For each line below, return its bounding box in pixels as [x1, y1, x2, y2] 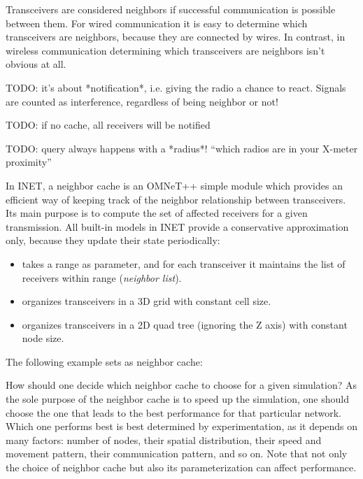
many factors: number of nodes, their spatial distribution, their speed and [6, 432, 322, 447]
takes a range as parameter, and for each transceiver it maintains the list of [22, 256, 346, 271]
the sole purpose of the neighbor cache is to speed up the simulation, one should [6, 392, 349, 406]
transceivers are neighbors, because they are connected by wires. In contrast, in [6, 29, 346, 44]
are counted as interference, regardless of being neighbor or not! [6, 94, 278, 108]
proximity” [6, 155, 52, 169]
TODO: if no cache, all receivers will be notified [6, 117, 211, 132]
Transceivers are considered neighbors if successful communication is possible [6, 2, 336, 16]
